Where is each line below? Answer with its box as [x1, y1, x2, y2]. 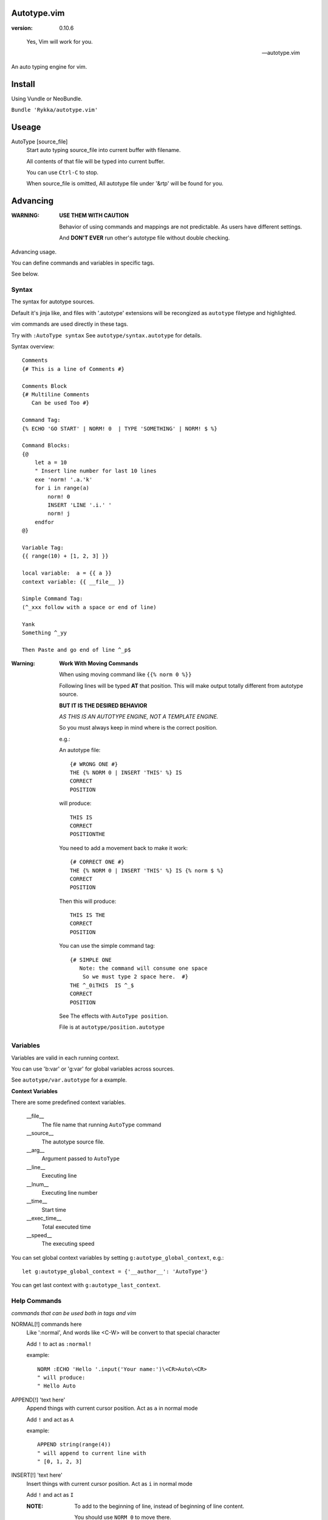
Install [11, 79, 36, 89]
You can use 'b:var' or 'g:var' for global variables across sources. [11, 1065, 175, 1073]
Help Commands [11, 1297, 62, 1305]
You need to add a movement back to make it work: [59, 844, 188, 851]
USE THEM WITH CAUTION [59, 212, 129, 219]
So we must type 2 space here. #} [82, 973, 188, 980]
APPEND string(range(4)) [37, 1441, 111, 1448]
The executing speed [41, 1240, 95, 1248]
